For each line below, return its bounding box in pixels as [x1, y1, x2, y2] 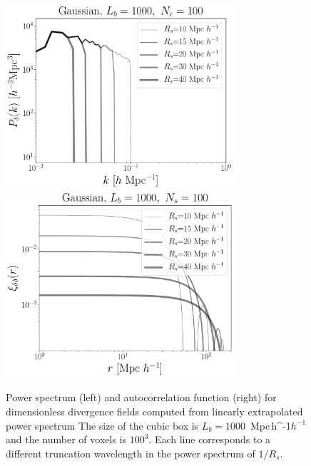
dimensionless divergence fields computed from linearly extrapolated [6, 403, 303, 418]
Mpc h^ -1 [250, 418, 291, 433]
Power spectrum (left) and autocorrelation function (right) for [6, 390, 277, 405]
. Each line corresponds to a [148, 432, 271, 447]
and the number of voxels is [6, 432, 126, 447]
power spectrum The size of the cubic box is [6, 418, 199, 433]
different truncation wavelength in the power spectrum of [6, 445, 255, 460]
